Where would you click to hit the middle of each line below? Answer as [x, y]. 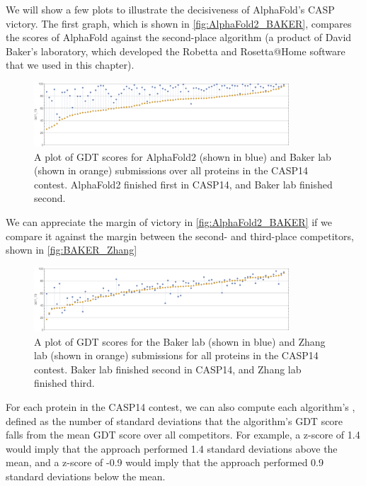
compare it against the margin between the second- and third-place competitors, [180, 236]
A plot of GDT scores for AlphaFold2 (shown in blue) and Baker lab [183, 156]
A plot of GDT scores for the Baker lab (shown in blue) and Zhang [180, 341]
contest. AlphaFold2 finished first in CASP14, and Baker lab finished [183, 184]
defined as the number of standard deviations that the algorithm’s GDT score [175, 420]
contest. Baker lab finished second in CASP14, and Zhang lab [168, 369]
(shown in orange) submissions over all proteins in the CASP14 [171, 170]
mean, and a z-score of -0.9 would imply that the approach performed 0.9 [165, 462]
